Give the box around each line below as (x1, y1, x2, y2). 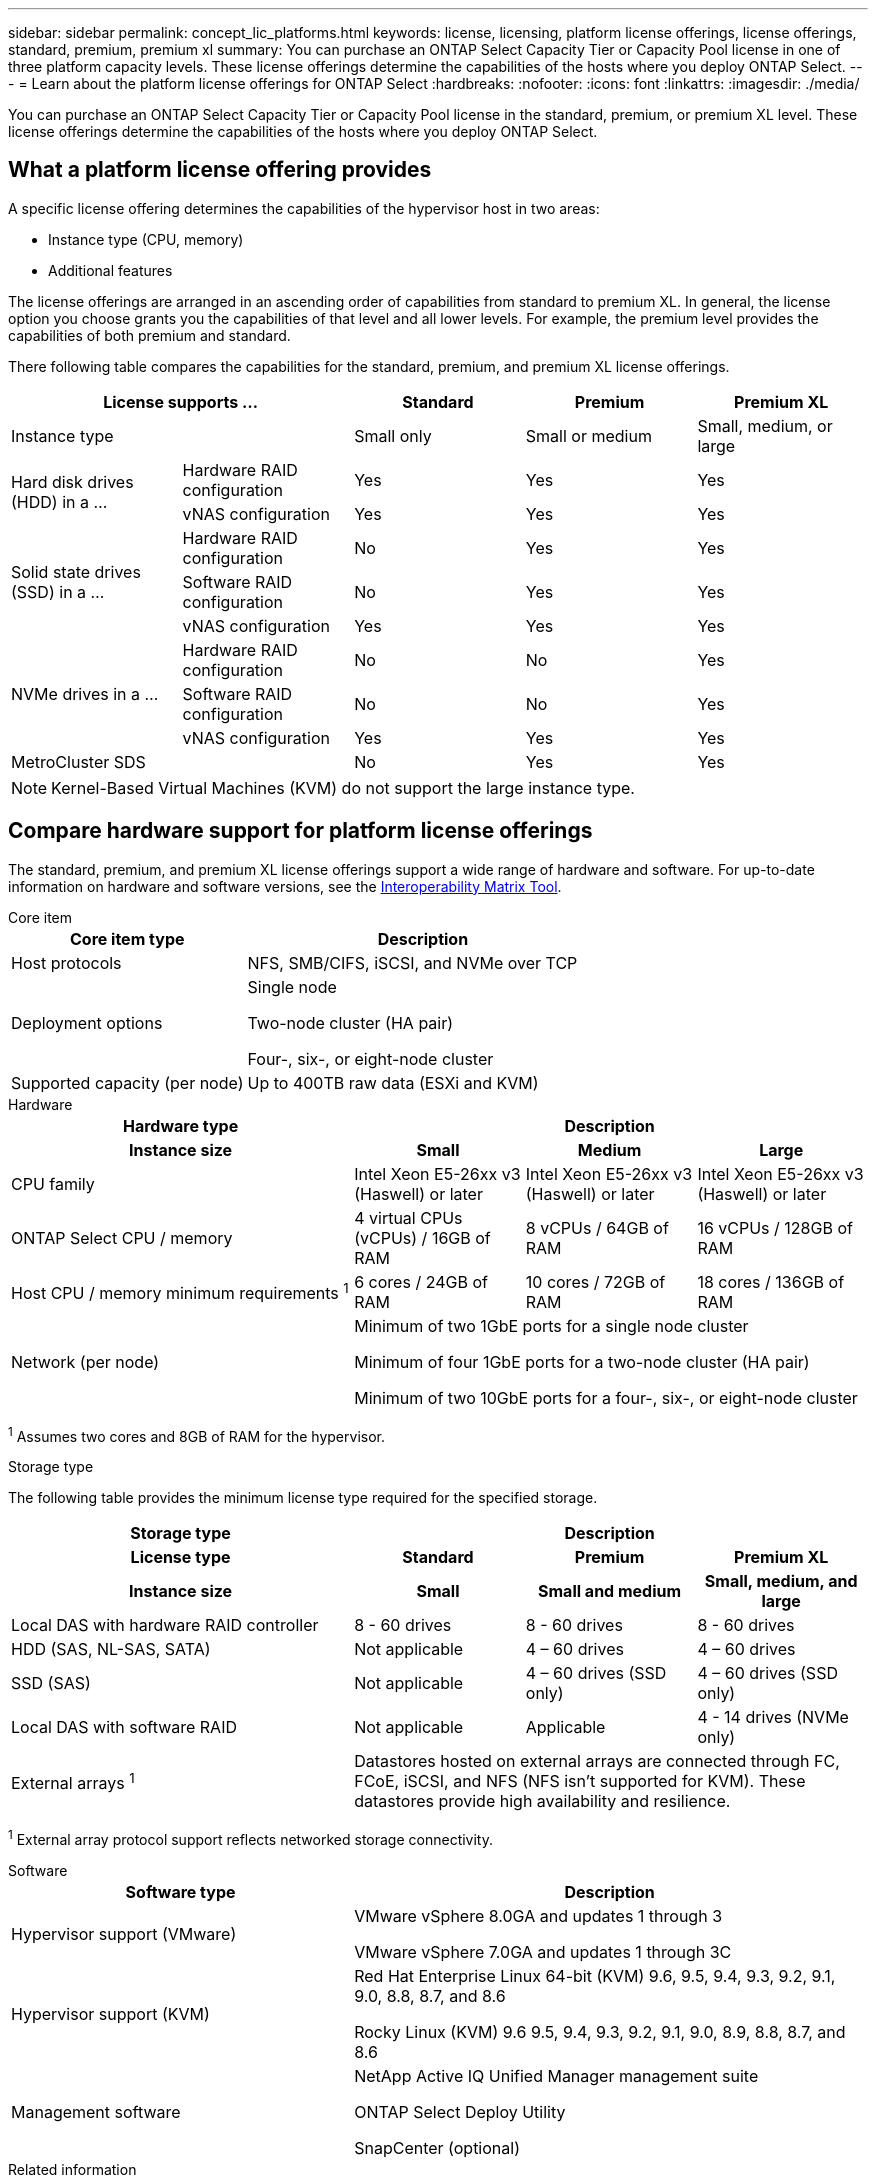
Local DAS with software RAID (11, 1717, 237, 1738)
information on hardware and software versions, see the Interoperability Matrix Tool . (8, 877, 562, 895)
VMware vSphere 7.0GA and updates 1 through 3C (354, 1942, 732, 1962)
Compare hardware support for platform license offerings (8, 818, 593, 844)
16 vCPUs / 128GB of (697, 1217, 853, 1238)
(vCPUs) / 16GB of (354, 1227, 491, 1248)
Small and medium (538, 1581, 682, 1602)
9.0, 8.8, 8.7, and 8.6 (354, 1986, 506, 2006)
